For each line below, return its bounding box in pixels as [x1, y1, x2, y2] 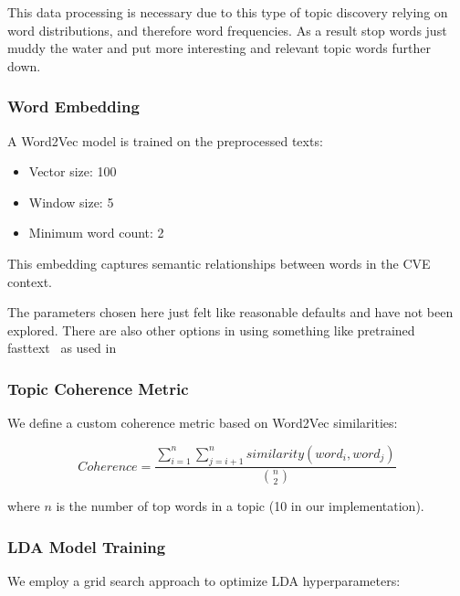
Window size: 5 [28, 192, 114, 211]
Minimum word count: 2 [28, 223, 164, 242]
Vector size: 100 [28, 162, 117, 181]
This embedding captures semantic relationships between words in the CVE [7, 253, 431, 272]
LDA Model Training [7, 535, 166, 558]
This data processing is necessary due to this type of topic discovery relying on [7, 3, 448, 21]
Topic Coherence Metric [7, 377, 189, 399]
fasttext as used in [7, 338, 117, 357]
